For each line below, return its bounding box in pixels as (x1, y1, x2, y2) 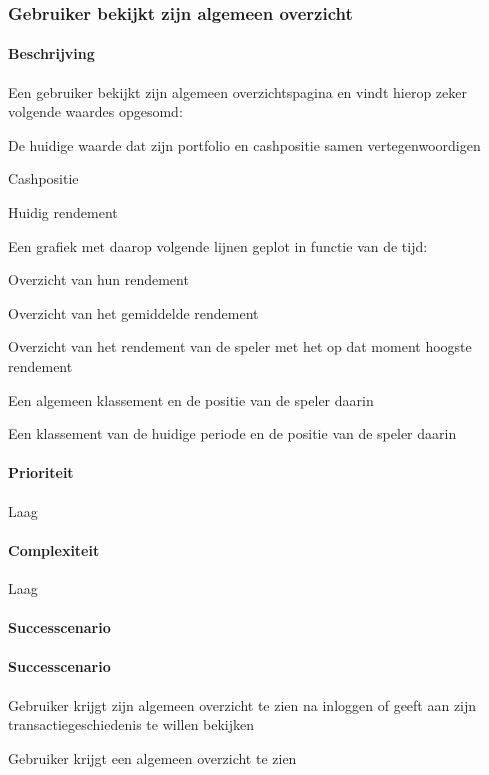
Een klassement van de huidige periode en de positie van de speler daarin (8, 423, 457, 444)
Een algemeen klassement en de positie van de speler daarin (8, 389, 374, 410)
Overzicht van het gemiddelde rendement (8, 302, 259, 323)
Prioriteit (8, 462, 74, 483)
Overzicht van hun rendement (8, 269, 189, 290)
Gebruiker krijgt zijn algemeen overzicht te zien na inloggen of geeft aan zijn (8, 694, 477, 715)
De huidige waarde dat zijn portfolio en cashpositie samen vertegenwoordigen (8, 134, 481, 155)
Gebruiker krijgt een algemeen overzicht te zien (8, 747, 297, 768)
